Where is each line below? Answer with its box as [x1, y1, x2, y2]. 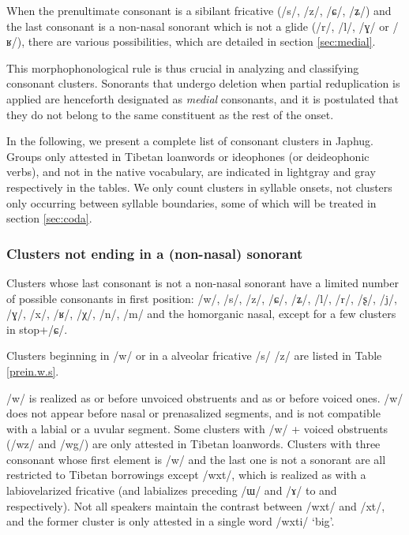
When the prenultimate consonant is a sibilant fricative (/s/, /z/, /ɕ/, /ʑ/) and [6, 2, 392, 18]
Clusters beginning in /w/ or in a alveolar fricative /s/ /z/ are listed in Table [6, 347, 382, 364]
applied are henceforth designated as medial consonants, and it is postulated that [6, 90, 399, 107]
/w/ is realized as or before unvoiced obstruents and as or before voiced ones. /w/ [6, 389, 403, 406]
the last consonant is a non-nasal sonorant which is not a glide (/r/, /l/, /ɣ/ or [6, 17, 389, 34]
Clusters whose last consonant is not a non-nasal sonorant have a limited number [6, 274, 399, 290]
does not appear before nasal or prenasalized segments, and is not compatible [6, 405, 381, 421]
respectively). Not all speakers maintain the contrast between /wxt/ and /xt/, [6, 497, 385, 514]
